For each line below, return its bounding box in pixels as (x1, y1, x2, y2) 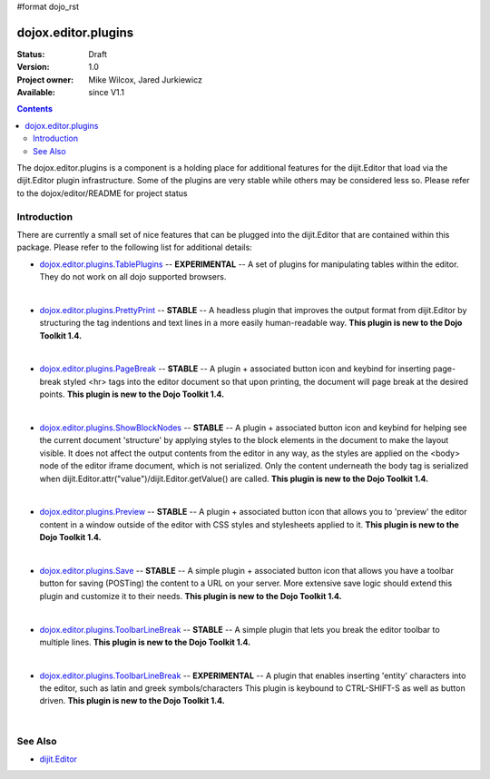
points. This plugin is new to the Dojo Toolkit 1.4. (39, 389, 225, 399)
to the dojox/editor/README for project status (16, 187, 188, 199)
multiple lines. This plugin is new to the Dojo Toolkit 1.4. (39, 636, 251, 647)
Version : (16, 62, 50, 73)
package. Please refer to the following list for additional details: (16, 242, 253, 253)
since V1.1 (88, 87, 125, 98)
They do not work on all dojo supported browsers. (39, 271, 227, 282)
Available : (16, 87, 56, 98)
